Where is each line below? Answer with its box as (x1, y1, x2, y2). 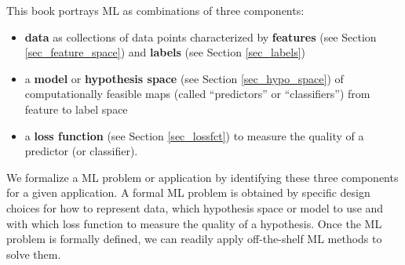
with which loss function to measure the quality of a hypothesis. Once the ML (6, 215, 382, 231)
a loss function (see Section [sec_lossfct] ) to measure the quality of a (24, 127, 364, 143)
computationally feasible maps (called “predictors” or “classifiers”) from (24, 85, 370, 102)
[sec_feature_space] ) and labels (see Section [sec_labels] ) (24, 44, 306, 60)
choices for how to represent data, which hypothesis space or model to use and (6, 199, 384, 216)
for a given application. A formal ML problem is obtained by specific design (6, 184, 370, 201)
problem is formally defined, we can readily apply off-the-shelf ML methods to (6, 231, 382, 247)
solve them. (6, 245, 61, 262)
